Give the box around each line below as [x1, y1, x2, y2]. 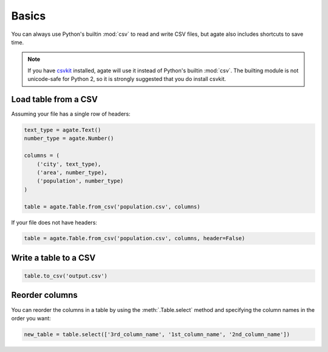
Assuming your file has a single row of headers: [11, 110, 131, 118]
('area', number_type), [36, 169, 108, 176]
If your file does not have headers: [11, 219, 97, 226]
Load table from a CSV [11, 94, 98, 105]
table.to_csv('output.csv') [24, 272, 108, 280]
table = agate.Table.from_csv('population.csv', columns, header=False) [24, 235, 245, 242]
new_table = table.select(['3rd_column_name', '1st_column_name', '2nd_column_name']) [24, 331, 290, 337]
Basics [11, 9, 46, 22]
